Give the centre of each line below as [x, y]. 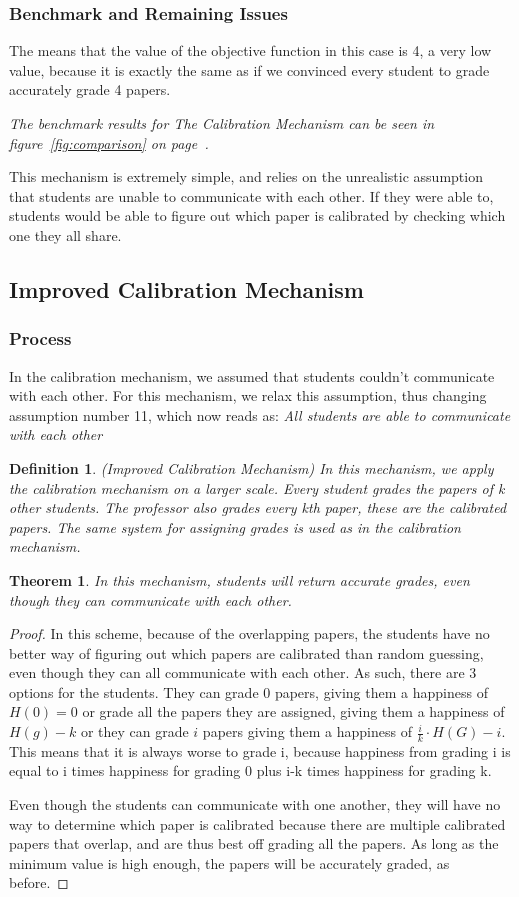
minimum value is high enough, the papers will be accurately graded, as [229, 862]
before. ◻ [39, 882]
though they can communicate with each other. [150, 599]
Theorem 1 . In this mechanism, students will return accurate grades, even [239, 579]
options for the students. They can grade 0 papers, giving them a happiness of [248, 691]
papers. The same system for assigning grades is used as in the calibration [235, 526]
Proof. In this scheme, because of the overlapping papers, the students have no [249, 633]
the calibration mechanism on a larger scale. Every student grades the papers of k [257, 487]
